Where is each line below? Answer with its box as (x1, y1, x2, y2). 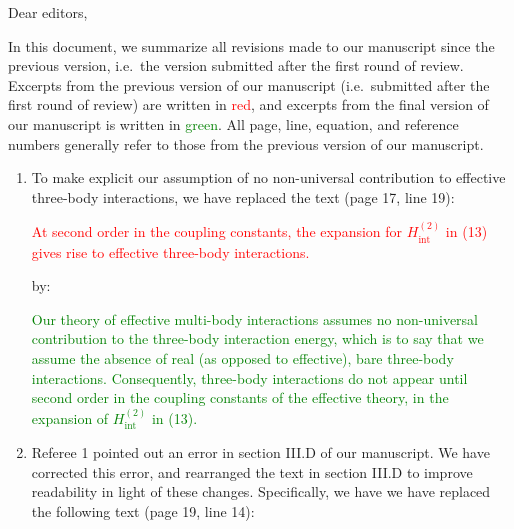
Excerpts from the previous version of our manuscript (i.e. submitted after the (8, 74, 490, 95)
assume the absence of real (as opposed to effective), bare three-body (31, 347, 454, 368)
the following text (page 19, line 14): (31, 500, 255, 521)
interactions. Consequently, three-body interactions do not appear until (31, 367, 468, 388)
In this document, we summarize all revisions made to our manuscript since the (8, 35, 495, 56)
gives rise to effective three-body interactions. (31, 241, 310, 262)
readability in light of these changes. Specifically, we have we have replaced (31, 481, 491, 502)
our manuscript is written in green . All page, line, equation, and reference (8, 113, 459, 134)
